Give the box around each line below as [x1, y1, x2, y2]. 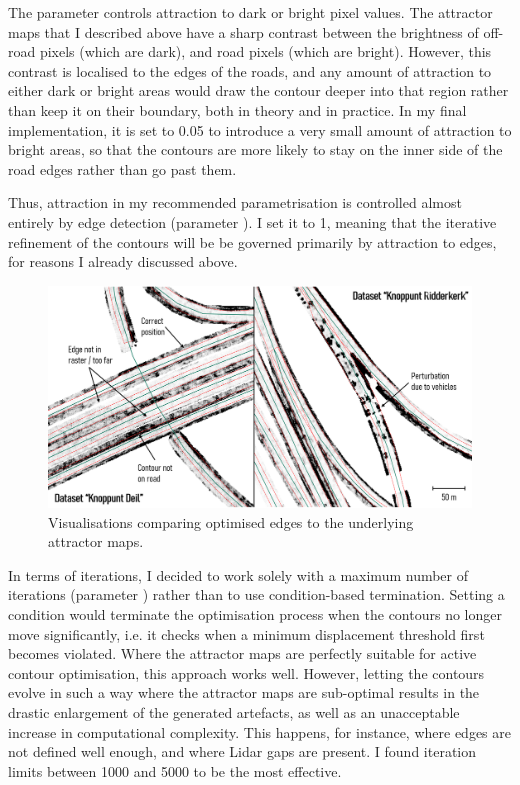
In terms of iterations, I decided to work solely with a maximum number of [8, 564, 469, 585]
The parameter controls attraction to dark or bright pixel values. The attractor [8, 2, 493, 22]
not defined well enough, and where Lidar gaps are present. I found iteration [8, 741, 477, 762]
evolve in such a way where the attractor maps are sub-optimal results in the [8, 682, 480, 703]
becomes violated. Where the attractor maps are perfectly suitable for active [8, 643, 477, 664]
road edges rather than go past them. [8, 158, 237, 179]
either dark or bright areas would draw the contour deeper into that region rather [8, 80, 509, 101]
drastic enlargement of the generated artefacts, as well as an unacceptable [8, 702, 460, 722]
